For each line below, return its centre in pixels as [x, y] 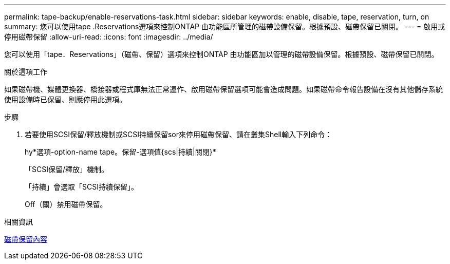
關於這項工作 [26, 72]
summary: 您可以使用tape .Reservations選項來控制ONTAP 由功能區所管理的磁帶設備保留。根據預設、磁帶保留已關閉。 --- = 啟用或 [225, 26]
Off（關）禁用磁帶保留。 [66, 204]
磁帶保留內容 [26, 239]
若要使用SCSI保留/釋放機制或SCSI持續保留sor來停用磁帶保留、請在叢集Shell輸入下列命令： [179, 134]
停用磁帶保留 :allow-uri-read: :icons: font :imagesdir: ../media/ [109, 37]
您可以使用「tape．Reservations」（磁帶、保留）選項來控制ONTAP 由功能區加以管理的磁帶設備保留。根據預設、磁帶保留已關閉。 [221, 54]
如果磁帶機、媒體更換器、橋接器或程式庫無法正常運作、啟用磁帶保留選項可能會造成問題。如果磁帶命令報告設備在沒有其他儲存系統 [223, 89]
